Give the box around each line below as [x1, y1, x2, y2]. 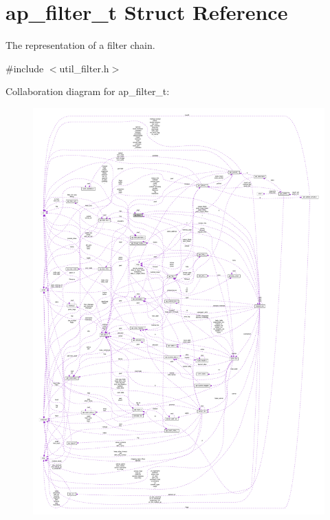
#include [5, 61, 44, 75]
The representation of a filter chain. [5, 38, 155, 52]
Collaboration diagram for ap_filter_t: [5, 84, 170, 98]
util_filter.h [59, 61, 109, 75]
